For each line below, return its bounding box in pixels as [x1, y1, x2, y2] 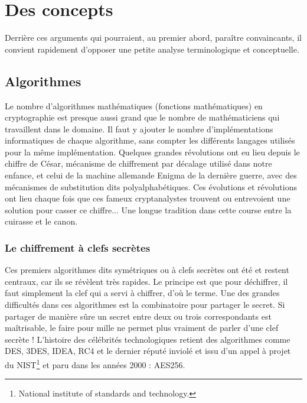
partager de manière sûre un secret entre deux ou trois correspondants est [5, 310, 272, 322]
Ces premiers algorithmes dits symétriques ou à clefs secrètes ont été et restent [5, 264, 289, 276]
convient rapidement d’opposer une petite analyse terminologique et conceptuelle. [5, 43, 299, 55]
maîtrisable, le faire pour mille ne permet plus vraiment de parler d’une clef [5, 321, 279, 334]
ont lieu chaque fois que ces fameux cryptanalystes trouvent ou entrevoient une [5, 192, 290, 204]
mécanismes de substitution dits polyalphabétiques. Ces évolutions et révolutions [5, 180, 298, 193]
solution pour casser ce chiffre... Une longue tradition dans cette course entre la [5, 203, 292, 216]
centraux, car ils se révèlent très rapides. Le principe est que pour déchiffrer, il [5, 275, 288, 287]
